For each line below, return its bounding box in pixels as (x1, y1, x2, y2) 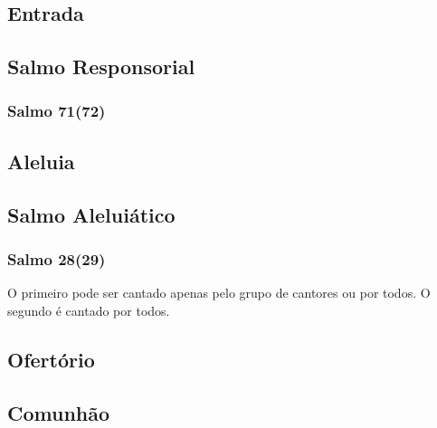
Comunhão (7, 398, 110, 426)
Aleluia (7, 147, 75, 175)
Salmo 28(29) (7, 247, 106, 270)
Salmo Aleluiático (7, 200, 176, 228)
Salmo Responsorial (7, 52, 195, 81)
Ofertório (7, 345, 95, 373)
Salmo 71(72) (7, 100, 106, 122)
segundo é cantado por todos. (7, 300, 170, 319)
